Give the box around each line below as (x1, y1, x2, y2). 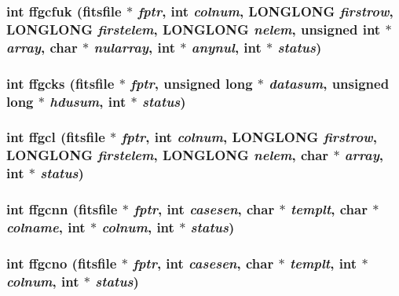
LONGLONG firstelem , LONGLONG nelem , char (6, 145, 329, 165)
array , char (6, 37, 78, 57)
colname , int (6, 217, 86, 236)
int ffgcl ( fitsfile (6, 127, 105, 147)
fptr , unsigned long (130, 73, 253, 93)
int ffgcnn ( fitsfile (6, 199, 118, 219)
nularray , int (93, 37, 176, 57)
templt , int (289, 253, 357, 272)
